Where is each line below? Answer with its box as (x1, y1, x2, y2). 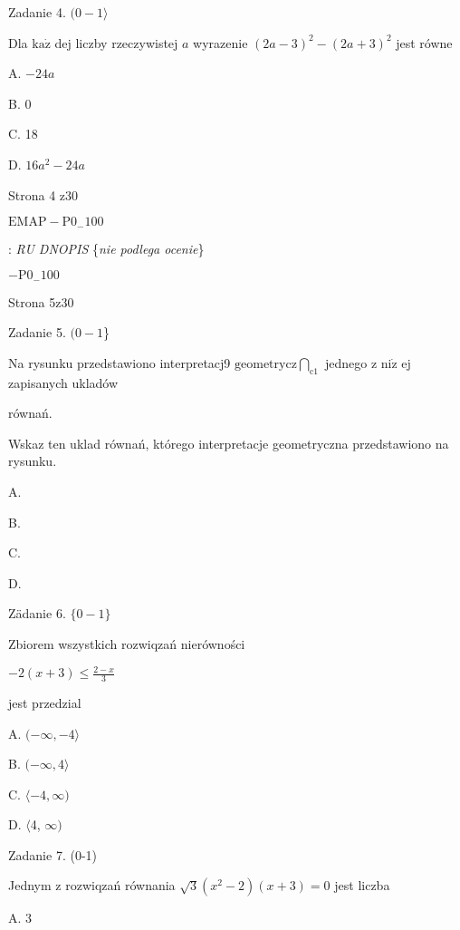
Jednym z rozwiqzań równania (8, 876, 176, 895)
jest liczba (334, 876, 390, 895)
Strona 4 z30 (8, 185, 79, 204)
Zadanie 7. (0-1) (8, 845, 97, 864)
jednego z (324, 353, 378, 372)
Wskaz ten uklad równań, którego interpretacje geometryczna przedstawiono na (8, 433, 449, 452)
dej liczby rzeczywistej (54, 33, 178, 52)
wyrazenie (193, 33, 248, 52)
